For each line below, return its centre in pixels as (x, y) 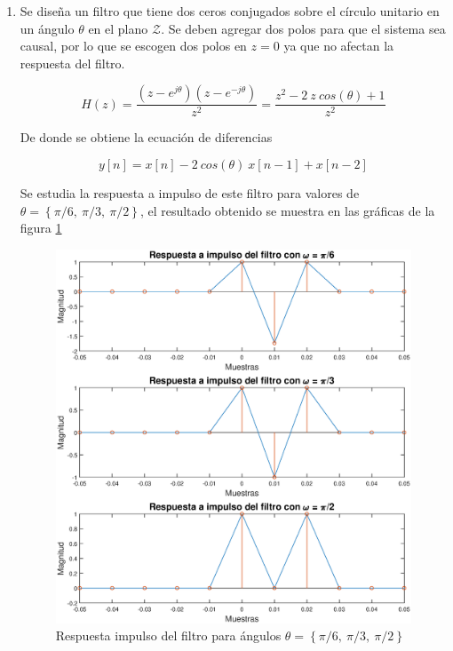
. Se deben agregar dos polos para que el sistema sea (303, 28)
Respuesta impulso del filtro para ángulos (168, 635)
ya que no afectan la (339, 46)
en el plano (118, 28)
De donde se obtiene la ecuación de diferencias (146, 137)
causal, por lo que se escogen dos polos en (133, 46)
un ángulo (47, 28)
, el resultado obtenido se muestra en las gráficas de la (287, 210)
